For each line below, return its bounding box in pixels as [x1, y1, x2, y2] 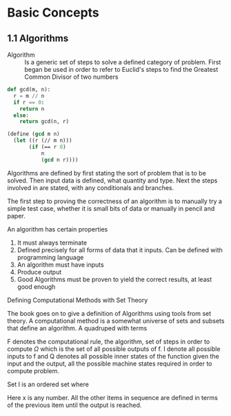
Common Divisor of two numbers [24, 73, 119, 81]
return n [19, 105, 45, 112]
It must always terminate [17, 238, 88, 247]
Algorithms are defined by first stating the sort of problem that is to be [7, 169, 207, 177]
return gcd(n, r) [19, 118, 70, 125]
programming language [17, 253, 84, 261]
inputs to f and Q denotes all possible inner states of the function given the [7, 352, 219, 360]
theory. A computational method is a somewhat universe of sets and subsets [7, 316, 225, 325]
